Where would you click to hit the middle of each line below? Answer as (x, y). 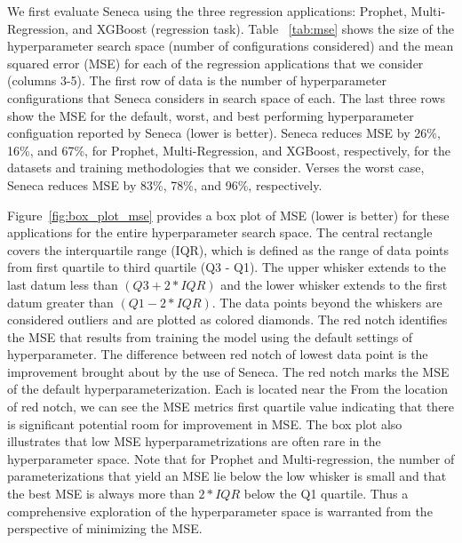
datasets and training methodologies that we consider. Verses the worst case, (216, 168)
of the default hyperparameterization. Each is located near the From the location (228, 389)
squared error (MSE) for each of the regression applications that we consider (215, 63)
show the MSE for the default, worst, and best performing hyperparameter (211, 115)
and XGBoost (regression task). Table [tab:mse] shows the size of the (263, 28)
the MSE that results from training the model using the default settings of (210, 336)
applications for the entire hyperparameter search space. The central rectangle (220, 232)
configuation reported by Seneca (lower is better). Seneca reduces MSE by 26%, (224, 133)
